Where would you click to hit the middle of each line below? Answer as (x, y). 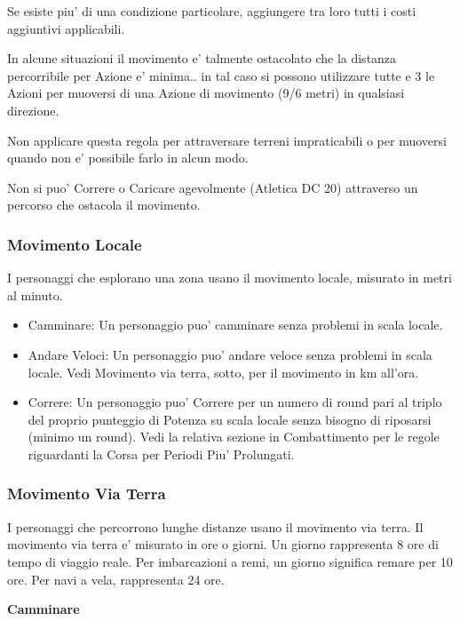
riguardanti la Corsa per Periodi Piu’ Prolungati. (161, 454)
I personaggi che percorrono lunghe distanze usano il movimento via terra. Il (215, 526)
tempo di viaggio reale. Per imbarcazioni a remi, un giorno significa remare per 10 (230, 561)
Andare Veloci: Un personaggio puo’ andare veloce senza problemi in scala (230, 354)
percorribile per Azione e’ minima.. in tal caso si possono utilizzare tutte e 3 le (221, 75)
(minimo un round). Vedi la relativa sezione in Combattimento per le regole (234, 437)
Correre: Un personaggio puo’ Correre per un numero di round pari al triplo (235, 402)
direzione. (33, 110)
